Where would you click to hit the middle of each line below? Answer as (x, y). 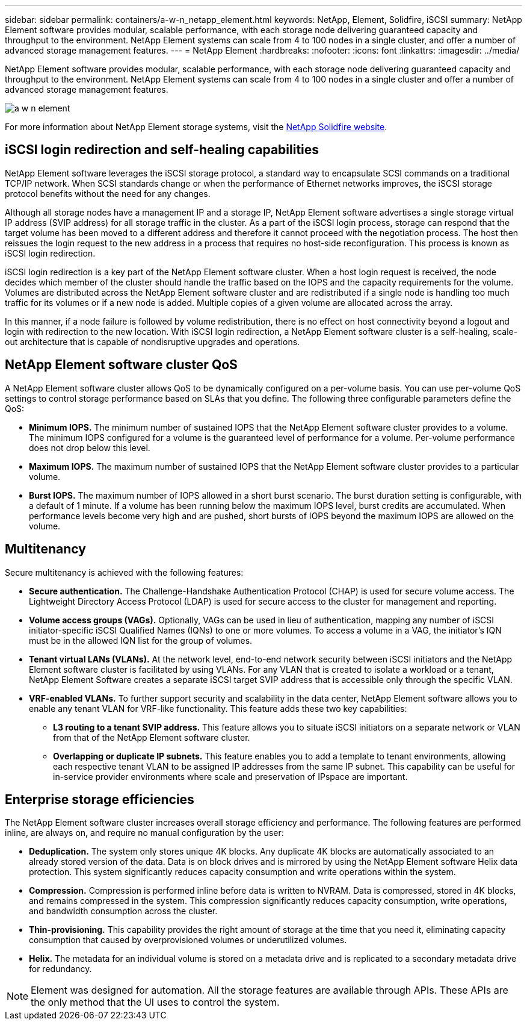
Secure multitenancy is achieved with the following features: (124, 572)
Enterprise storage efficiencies (100, 799)
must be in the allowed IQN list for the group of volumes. (141, 640)
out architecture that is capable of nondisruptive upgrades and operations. (153, 341)
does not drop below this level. (90, 447)
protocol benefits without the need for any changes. (108, 193)
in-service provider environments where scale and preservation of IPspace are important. (230, 776)
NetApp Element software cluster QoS (121, 365)
